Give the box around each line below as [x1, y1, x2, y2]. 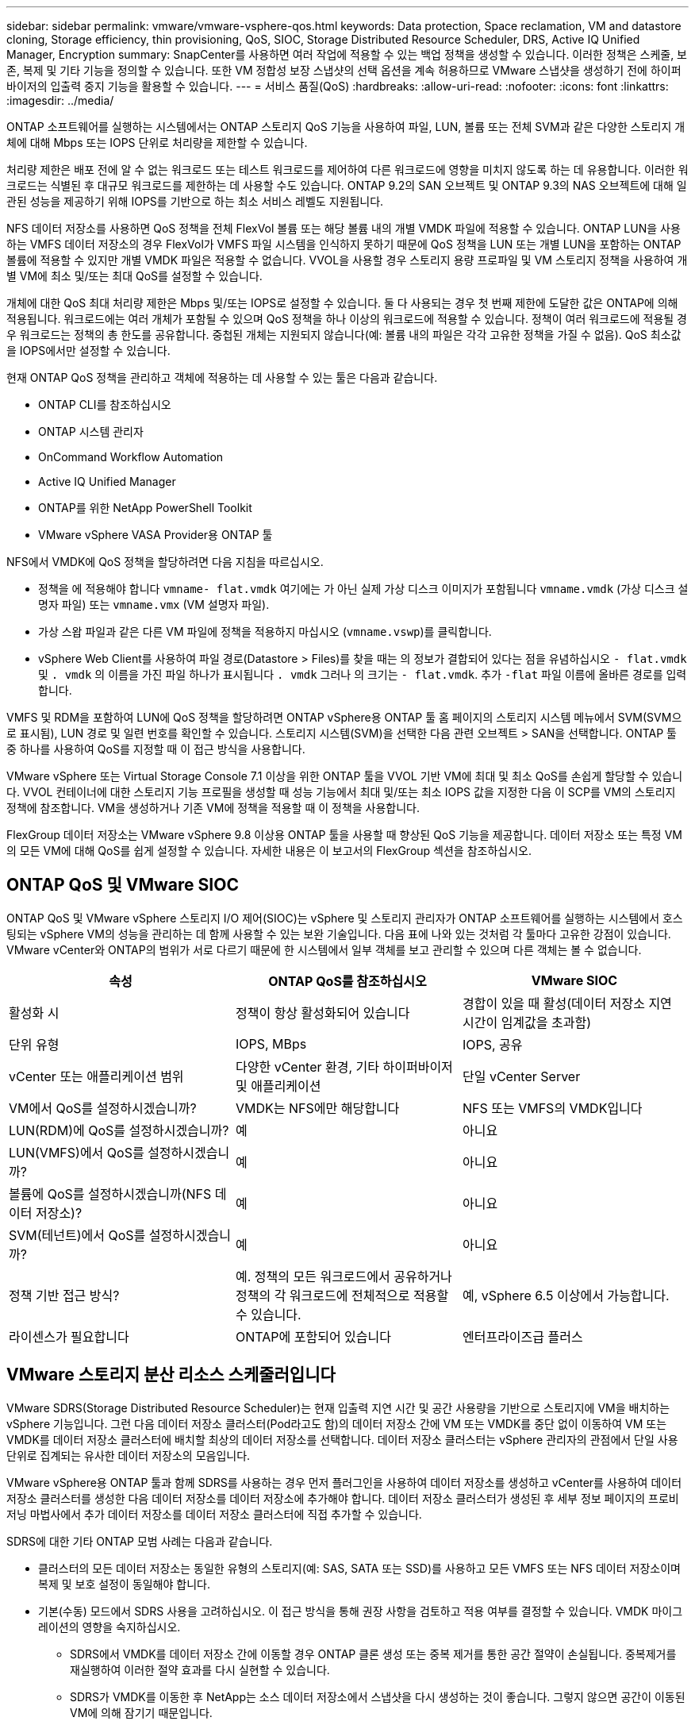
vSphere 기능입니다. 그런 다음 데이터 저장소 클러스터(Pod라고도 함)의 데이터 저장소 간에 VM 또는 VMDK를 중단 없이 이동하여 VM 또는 [6, 1416, 667, 1430]
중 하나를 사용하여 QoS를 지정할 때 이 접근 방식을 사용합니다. [6, 742, 305, 756]
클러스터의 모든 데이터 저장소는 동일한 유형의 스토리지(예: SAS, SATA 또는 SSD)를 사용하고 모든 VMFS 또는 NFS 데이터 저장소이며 [38, 1561, 681, 1575]
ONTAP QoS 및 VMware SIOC [6, 875, 239, 895]
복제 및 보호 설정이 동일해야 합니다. [38, 1577, 210, 1591]
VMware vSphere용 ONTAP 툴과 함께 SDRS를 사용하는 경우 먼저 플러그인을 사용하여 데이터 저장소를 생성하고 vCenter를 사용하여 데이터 [6, 1475, 682, 1489]
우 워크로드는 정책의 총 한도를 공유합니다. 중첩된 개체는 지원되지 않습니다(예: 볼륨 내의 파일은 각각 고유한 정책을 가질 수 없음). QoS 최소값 [6, 328, 682, 341]
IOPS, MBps [235, 1035, 307, 1052]
